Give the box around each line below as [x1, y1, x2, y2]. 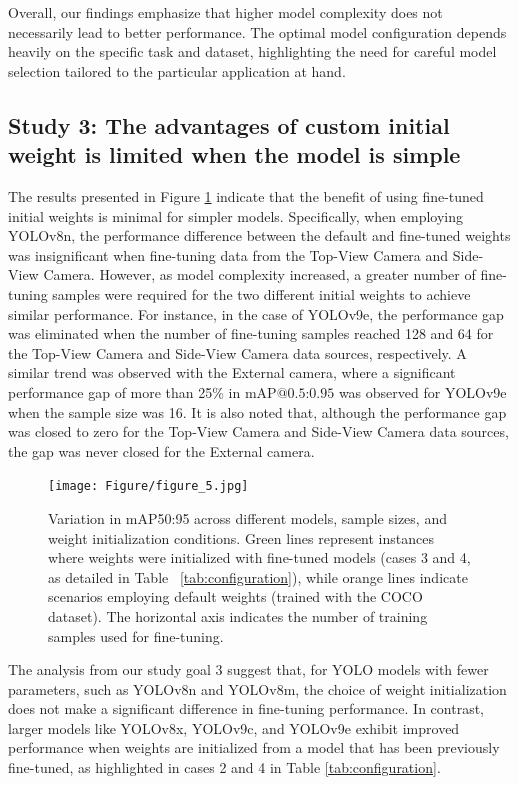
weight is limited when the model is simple [8, 139, 461, 170]
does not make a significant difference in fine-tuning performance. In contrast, [8, 698, 484, 719]
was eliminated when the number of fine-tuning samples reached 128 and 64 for [8, 323, 494, 344]
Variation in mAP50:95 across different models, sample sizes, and [48, 507, 447, 528]
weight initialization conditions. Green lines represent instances [48, 527, 434, 548]
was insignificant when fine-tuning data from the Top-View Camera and [8, 244, 449, 265]
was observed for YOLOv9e [338, 381, 507, 402]
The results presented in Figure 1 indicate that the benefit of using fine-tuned [8, 185, 484, 206]
